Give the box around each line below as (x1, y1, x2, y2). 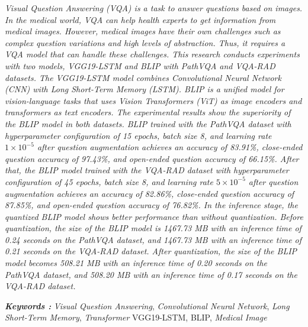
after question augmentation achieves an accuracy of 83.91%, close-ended (37, 141, 303, 153)
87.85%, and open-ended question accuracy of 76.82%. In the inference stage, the (5, 199, 298, 211)
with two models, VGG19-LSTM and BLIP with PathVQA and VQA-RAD (5, 59, 275, 72)
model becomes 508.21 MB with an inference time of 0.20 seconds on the (5, 257, 268, 269)
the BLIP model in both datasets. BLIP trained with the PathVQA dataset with (5, 117, 291, 129)
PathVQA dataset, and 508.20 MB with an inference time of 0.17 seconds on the (5, 268, 297, 280)
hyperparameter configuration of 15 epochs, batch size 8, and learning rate (5, 129, 272, 141)
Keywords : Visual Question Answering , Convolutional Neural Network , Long (5, 299, 290, 312)
